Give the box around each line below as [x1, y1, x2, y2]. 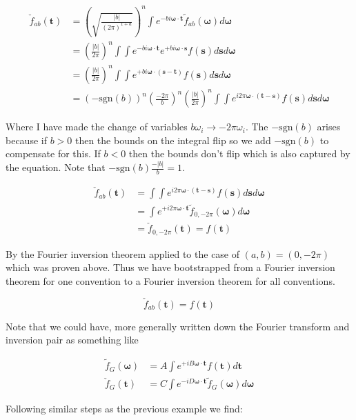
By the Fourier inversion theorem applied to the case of [6, 246, 240, 261]
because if [6, 132, 47, 147]
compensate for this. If [6, 146, 101, 161]
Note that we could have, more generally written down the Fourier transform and [6, 319, 350, 333]
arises [317, 119, 341, 134]
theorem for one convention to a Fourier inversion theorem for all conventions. [6, 273, 335, 288]
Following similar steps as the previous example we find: [6, 401, 243, 416]
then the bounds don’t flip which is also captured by [128, 146, 350, 161]
